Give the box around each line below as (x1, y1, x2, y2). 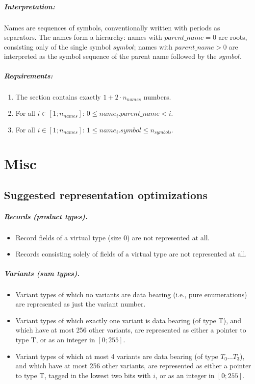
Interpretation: (4, 1, 55, 11)
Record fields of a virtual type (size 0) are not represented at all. (15, 232, 210, 242)
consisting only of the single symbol (4, 41, 111, 51)
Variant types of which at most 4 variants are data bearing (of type (15, 351, 218, 361)
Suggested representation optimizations (4, 187, 208, 202)
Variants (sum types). (4, 268, 80, 278)
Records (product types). (4, 211, 88, 221)
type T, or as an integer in (15, 334, 95, 344)
